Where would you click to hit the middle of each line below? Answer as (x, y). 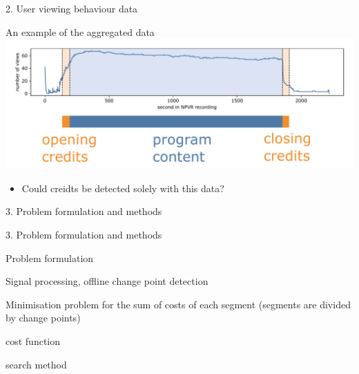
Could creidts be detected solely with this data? (123, 188)
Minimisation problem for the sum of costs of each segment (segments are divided (178, 304)
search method (36, 364)
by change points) (43, 318)
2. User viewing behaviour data (72, 8)
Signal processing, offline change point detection (107, 281)
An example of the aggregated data (80, 31)
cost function (33, 340)
